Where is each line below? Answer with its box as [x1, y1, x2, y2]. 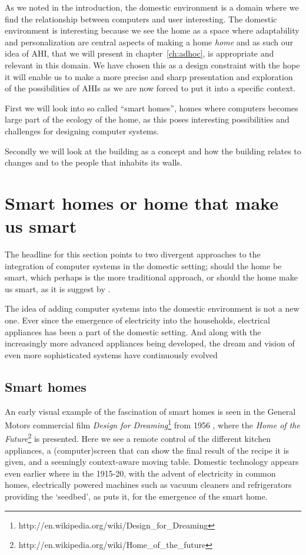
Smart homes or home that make [5, 190, 278, 214]
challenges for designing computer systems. [5, 124, 159, 137]
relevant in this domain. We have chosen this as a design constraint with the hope [5, 58, 300, 71]
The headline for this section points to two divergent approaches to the [5, 248, 261, 260]
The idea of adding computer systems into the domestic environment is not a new [5, 302, 300, 315]
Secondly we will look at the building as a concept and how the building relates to [5, 144, 301, 157]
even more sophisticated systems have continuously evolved [5, 348, 218, 361]
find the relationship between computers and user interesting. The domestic [5, 12, 277, 25]
